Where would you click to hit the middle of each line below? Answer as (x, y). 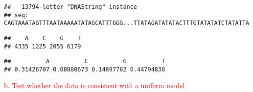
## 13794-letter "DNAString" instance (71, 7)
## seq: (16, 15)
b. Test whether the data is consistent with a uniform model (94, 85)
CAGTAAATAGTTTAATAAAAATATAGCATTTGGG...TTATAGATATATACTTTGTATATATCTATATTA (127, 23)
